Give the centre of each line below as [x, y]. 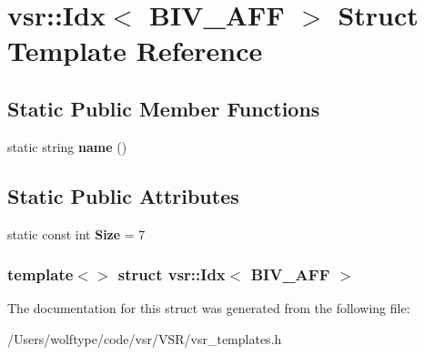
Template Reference [135, 51]
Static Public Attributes [123, 195]
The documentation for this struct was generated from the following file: [209, 308]
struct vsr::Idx [172, 274]
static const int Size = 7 [76, 233]
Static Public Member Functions [164, 108]
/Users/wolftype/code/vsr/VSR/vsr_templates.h [145, 338]
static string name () [67, 146]
